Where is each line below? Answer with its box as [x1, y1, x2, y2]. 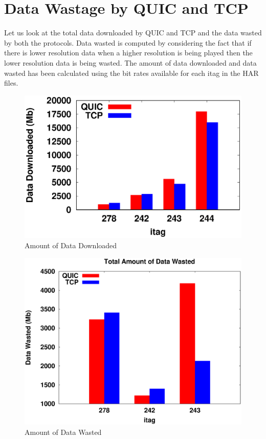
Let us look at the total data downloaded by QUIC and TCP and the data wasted [4, 27, 262, 38]
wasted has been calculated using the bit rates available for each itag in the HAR [4, 67, 259, 78]
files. [4, 77, 18, 88]
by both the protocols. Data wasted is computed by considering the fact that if [4, 37, 252, 48]
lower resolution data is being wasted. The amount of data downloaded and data [4, 57, 257, 68]
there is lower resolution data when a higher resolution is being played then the [4, 47, 253, 58]
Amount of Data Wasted [25, 426, 102, 437]
